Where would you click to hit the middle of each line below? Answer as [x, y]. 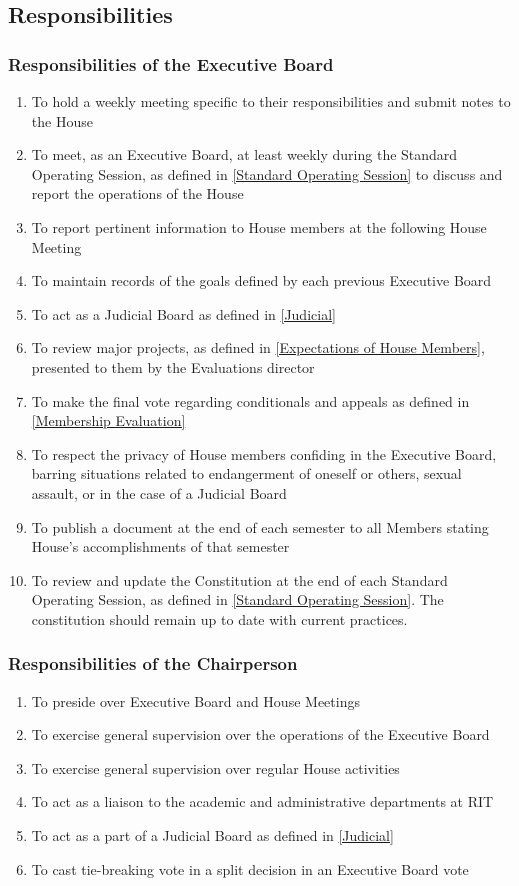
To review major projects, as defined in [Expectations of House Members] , [258, 347]
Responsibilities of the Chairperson [153, 663]
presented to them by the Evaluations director [173, 366]
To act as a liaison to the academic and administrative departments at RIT [262, 801]
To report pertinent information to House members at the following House [259, 226]
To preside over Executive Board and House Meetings [195, 700]
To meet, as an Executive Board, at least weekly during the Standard [244, 154]
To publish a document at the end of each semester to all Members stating [260, 526]
